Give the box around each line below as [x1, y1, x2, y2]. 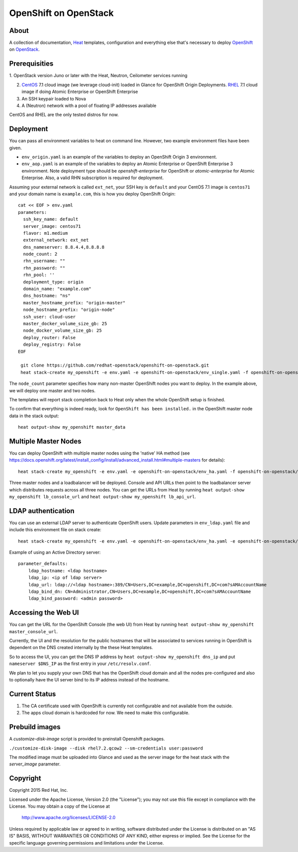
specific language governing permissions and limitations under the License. [9, 840, 164, 846]
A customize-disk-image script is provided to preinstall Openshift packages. [9, 736, 165, 742]
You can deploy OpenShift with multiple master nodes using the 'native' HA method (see [9, 450, 190, 456]
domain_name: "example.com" [23, 286, 92, 292]
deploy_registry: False [23, 342, 81, 348]
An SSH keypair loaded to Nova [21, 95, 86, 101]
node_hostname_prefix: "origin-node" [23, 307, 115, 313]
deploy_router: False [23, 335, 76, 340]
